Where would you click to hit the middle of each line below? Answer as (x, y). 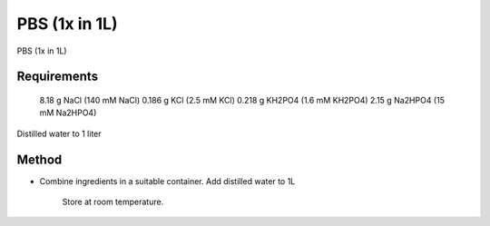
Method (39, 159)
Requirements (58, 77)
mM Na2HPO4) (68, 113)
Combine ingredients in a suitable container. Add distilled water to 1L (167, 181)
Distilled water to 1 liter (59, 133)
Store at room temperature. (113, 202)
